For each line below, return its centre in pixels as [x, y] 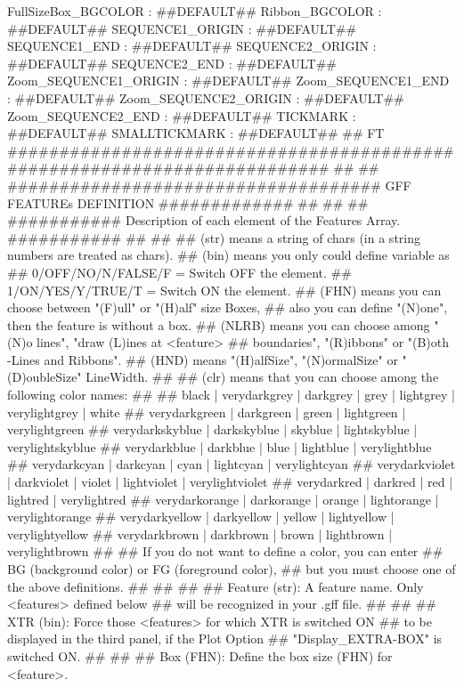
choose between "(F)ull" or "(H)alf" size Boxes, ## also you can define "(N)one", [228, 307]
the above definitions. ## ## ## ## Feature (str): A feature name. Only [216, 586]
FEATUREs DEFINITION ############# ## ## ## [188, 202]
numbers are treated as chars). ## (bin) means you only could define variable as [228, 255]
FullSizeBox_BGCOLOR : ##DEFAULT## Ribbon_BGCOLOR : [195, 11]
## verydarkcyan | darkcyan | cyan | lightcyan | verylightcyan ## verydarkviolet [232, 464]
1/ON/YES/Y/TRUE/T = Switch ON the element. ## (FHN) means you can [224, 290]
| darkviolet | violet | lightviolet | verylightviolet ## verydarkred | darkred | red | [230, 482]
